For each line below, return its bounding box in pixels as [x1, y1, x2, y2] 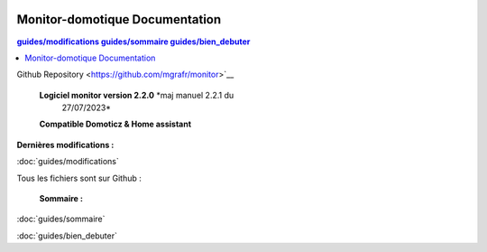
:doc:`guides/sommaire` [16, 213, 106, 225]
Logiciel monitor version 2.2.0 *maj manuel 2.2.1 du [39, 89, 234, 100]
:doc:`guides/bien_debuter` [16, 230, 117, 241]
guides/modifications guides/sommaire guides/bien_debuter [16, 36, 251, 47]
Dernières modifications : [16, 139, 115, 150]
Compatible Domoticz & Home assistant [39, 118, 192, 130]
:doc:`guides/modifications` [16, 156, 119, 167]
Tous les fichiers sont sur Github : [16, 173, 142, 183]
